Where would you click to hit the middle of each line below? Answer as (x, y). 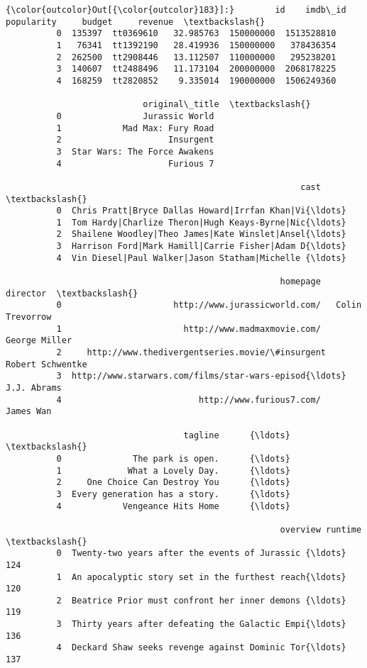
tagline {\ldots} (237, 435)
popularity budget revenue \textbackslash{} (136, 22)
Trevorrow (29, 317)
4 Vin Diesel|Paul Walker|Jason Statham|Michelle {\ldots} (201, 258)
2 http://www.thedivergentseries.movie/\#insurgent (191, 353)
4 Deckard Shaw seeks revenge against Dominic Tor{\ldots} (201, 648)
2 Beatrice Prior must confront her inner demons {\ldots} (201, 600)
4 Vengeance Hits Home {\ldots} (173, 506)
